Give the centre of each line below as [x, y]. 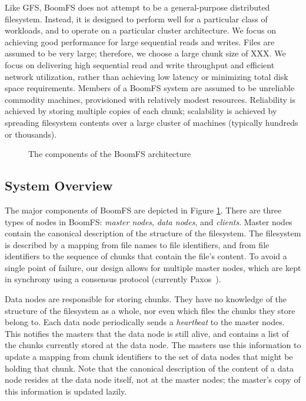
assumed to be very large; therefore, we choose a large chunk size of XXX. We [145, 53]
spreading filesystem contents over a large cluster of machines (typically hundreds [152, 122]
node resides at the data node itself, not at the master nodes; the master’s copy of [153, 380]
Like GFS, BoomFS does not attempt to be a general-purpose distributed [137, 7]
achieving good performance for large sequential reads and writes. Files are [140, 41]
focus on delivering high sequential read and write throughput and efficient [140, 64]
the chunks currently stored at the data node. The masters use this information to [153, 345]
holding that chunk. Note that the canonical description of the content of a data [149, 368]
